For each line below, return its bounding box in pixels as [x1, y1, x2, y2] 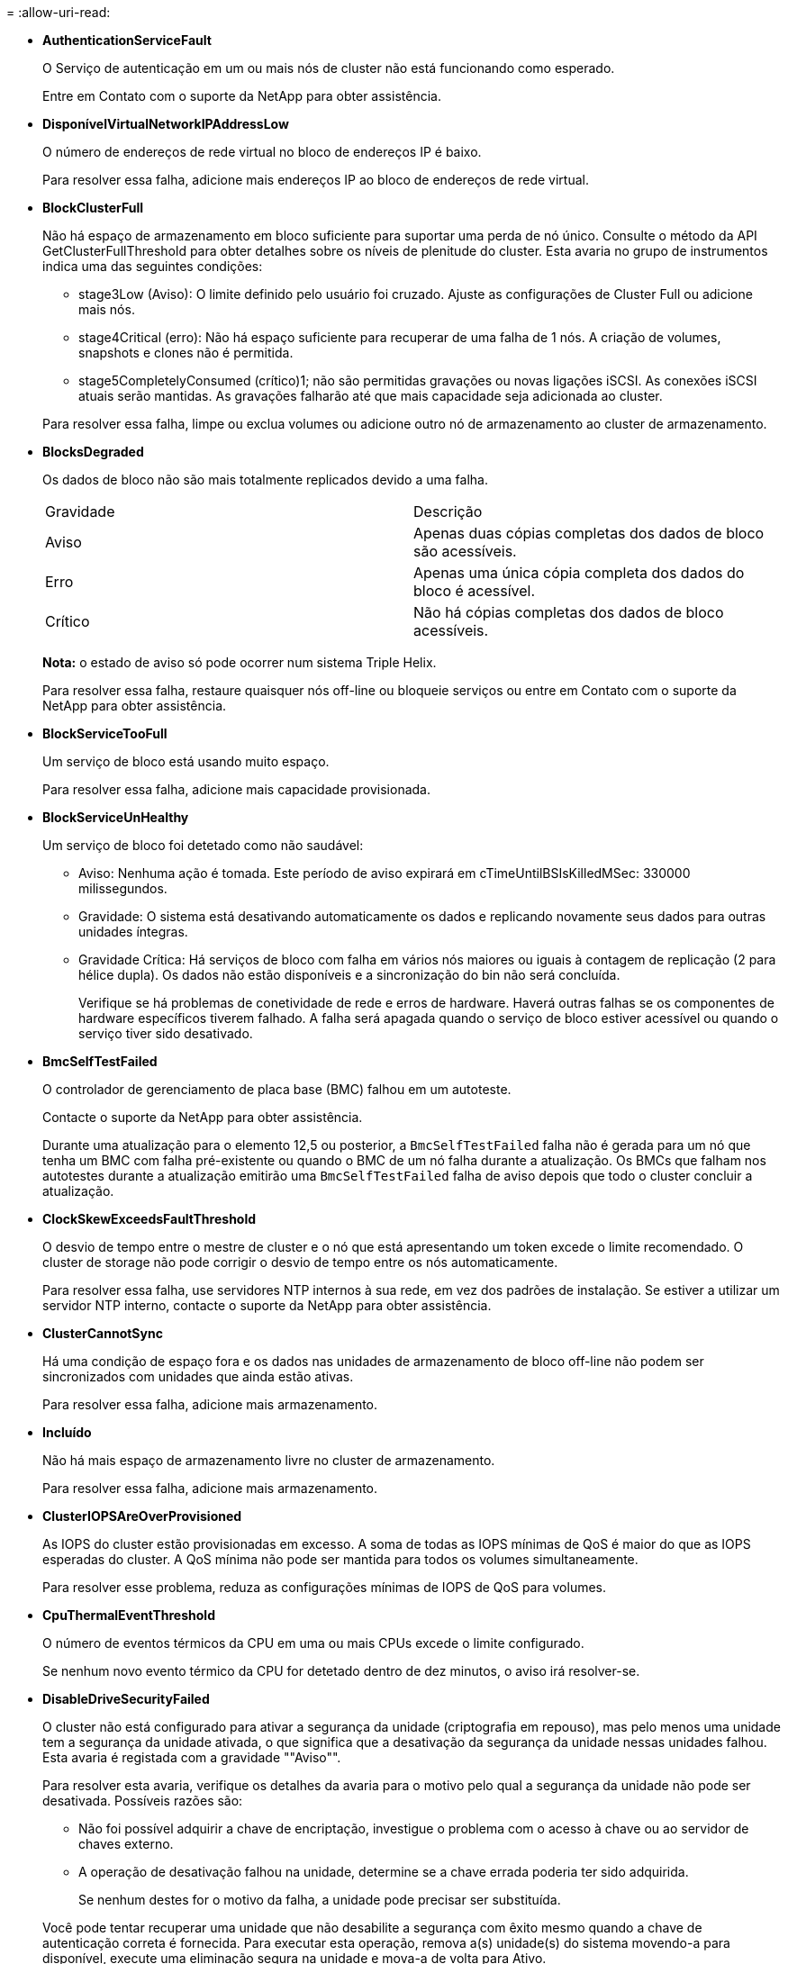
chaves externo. [78, 1836, 174, 1851]
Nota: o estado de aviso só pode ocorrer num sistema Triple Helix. [42, 655, 437, 670]
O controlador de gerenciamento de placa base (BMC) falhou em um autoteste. [42, 1082, 512, 1097]
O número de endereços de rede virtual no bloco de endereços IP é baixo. [42, 144, 482, 159]
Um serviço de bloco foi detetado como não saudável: [42, 837, 364, 853]
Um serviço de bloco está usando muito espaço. [42, 754, 330, 769]
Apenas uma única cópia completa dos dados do [413, 564, 745, 582]
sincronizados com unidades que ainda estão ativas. [42, 1369, 354, 1384]
